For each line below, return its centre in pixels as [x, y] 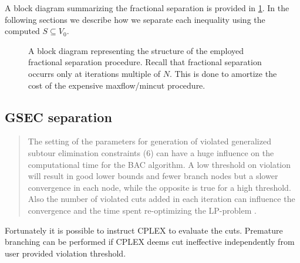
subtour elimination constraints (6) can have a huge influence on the [151, 152]
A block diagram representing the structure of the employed [136, 50]
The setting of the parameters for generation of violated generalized [149, 141]
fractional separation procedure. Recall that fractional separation [145, 62]
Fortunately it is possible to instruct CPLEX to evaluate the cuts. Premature [144, 230]
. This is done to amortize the [223, 73]
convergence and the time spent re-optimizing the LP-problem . [142, 210]
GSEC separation [58, 117]
